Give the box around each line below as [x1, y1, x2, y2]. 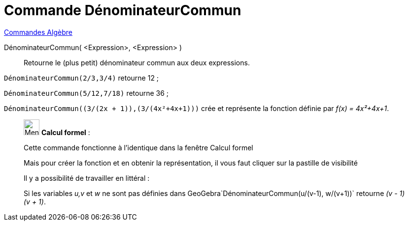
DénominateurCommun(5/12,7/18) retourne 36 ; [4, 88, 169, 97]
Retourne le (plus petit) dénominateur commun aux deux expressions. [24, 58, 250, 67]
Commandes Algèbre [4, 28, 72, 36]
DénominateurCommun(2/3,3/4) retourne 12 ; [4, 73, 159, 82]
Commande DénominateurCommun [4, 2, 241, 19]
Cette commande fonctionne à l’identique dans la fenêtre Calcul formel [24, 143, 253, 152]
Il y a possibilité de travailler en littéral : [24, 173, 150, 182]
